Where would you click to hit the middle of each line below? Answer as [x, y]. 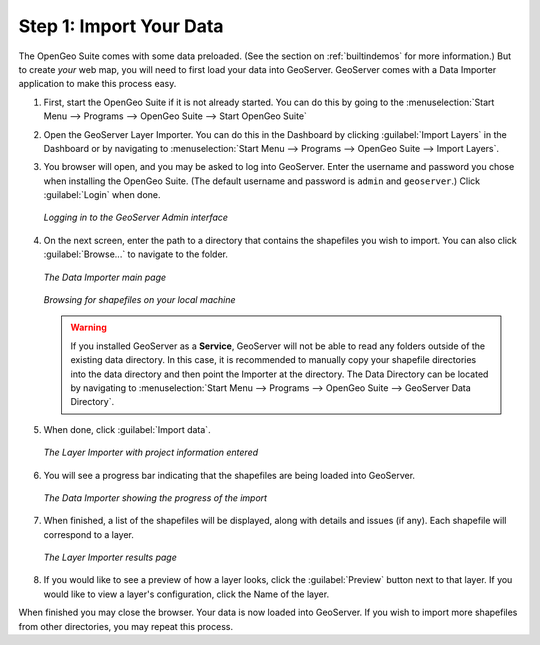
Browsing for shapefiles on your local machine [139, 300]
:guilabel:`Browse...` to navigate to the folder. [136, 254]
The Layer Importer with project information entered [151, 452]
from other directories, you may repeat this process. [126, 626]
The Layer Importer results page [110, 557]
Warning [88, 327]
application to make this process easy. [97, 84]
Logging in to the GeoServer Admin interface [136, 217]
